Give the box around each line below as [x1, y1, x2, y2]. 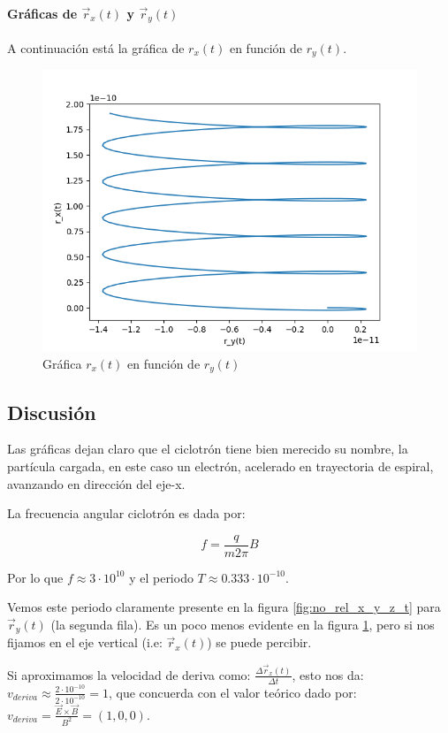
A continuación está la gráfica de [7, 38, 185, 57]
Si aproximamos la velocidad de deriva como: [7, 665, 251, 683]
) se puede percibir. [207, 633, 312, 652]
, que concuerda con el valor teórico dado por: [109, 683, 357, 701]
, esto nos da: [292, 665, 364, 683]
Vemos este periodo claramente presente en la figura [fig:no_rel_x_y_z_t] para [7, 598, 441, 616]
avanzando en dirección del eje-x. [7, 474, 186, 492]
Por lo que [7, 568, 64, 586]
